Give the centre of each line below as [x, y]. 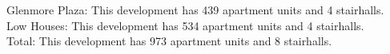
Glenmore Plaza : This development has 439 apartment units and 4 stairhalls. [195, 10]
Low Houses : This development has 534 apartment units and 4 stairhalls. [185, 25]
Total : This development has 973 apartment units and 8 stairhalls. [169, 41]
